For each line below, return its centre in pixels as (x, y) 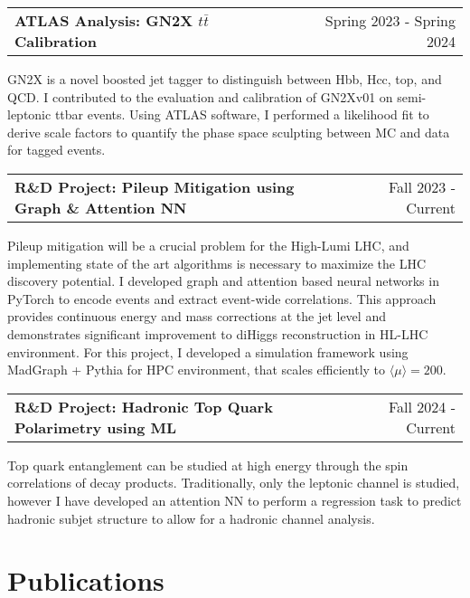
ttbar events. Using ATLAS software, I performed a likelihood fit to (242, 114)
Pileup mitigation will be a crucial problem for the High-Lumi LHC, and (208, 245)
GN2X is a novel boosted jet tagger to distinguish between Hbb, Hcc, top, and (225, 79)
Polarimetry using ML (96, 427)
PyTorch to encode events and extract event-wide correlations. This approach (222, 298)
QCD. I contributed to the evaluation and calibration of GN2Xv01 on (200, 96)
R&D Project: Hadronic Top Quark (144, 406)
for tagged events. (56, 150)
